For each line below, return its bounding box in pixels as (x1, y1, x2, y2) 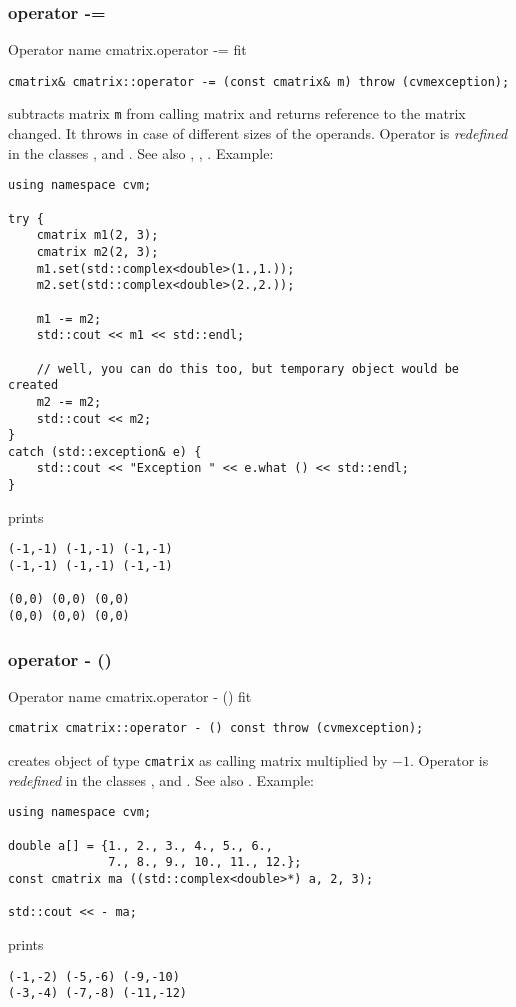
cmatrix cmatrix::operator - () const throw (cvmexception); (8, 721, 424, 736)
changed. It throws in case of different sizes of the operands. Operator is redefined (8, 123, 508, 144)
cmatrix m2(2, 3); (36, 244, 159, 259)
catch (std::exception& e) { (8, 444, 202, 459)
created (8, 378, 59, 393)
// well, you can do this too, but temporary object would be (36, 361, 460, 376)
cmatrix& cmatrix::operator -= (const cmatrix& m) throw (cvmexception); (8, 74, 510, 89)
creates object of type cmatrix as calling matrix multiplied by (8, 750, 388, 771)
